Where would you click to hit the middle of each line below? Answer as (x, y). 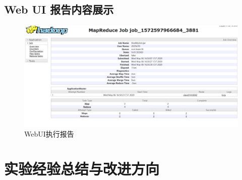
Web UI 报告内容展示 (59, 9)
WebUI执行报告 (49, 134)
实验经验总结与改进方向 (82, 168)
